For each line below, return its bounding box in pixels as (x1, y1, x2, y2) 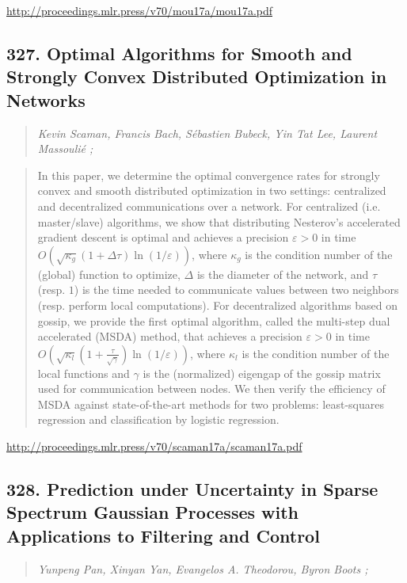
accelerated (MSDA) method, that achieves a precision (37, 328, 302, 345)
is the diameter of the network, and (196, 265, 369, 282)
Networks (6, 87, 86, 112)
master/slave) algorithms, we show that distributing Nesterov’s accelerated (37, 213, 401, 230)
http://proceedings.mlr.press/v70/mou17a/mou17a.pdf (6, 2, 273, 18)
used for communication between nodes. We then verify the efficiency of (37, 380, 386, 397)
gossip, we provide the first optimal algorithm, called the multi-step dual (37, 312, 390, 329)
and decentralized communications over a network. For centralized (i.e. (37, 197, 381, 214)
